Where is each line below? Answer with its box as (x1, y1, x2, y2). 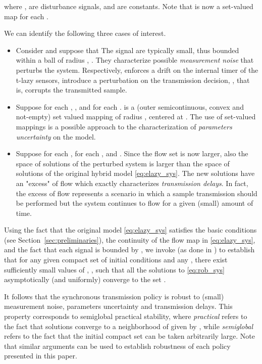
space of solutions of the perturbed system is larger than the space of (16, 158, 230, 168)
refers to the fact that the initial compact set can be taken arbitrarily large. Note (4, 331, 255, 341)
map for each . (4, 11, 48, 21)
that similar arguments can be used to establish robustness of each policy (4, 340, 231, 351)
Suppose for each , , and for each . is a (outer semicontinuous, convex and (16, 101, 244, 112)
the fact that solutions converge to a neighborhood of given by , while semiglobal (4, 321, 253, 331)
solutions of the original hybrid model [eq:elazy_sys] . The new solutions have (16, 168, 255, 178)
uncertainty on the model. (16, 131, 96, 142)
